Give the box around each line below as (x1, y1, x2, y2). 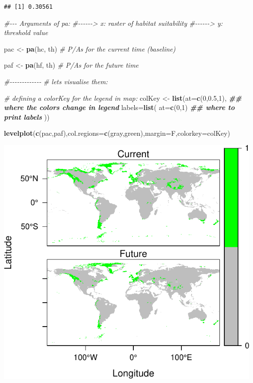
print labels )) (4, 111, 50, 122)
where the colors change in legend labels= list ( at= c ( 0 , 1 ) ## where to (4, 102, 235, 112)
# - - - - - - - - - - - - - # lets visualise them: (4, 76, 108, 86)
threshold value (4, 27, 48, 37)
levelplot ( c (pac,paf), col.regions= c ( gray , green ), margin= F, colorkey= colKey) (4, 128, 230, 138)
